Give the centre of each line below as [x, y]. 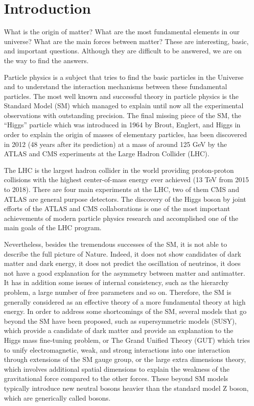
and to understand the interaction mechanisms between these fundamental [115, 86]
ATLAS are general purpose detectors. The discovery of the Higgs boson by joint [125, 199]
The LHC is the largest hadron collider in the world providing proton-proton [119, 170]
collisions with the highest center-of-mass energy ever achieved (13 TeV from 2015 [127, 179]
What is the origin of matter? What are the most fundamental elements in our [122, 32]
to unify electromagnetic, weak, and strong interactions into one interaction [117, 349]
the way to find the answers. [46, 60]
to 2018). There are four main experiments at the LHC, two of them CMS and [122, 189]
